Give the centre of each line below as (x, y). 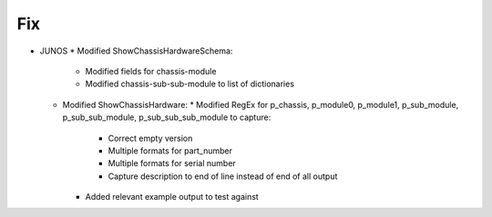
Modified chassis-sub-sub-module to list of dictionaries (190, 84)
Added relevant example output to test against (172, 197)
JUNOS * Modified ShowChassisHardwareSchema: (136, 51)
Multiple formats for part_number (170, 151)
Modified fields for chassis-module (151, 71)
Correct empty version (150, 138)
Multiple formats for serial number (172, 163)
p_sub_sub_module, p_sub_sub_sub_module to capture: (167, 117)
